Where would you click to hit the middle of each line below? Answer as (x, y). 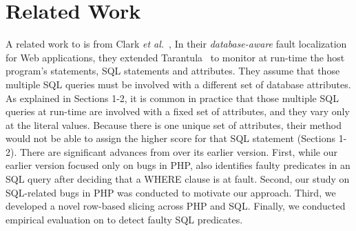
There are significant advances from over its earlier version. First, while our (178, 151)
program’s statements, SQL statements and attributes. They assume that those (173, 71)
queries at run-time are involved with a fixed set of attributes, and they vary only (178, 111)
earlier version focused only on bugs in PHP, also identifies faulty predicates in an (178, 165)
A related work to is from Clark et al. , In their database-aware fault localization (176, 44)
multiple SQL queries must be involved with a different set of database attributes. (178, 84)
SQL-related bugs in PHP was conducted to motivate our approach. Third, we (171, 192)
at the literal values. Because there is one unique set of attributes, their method (174, 124)
